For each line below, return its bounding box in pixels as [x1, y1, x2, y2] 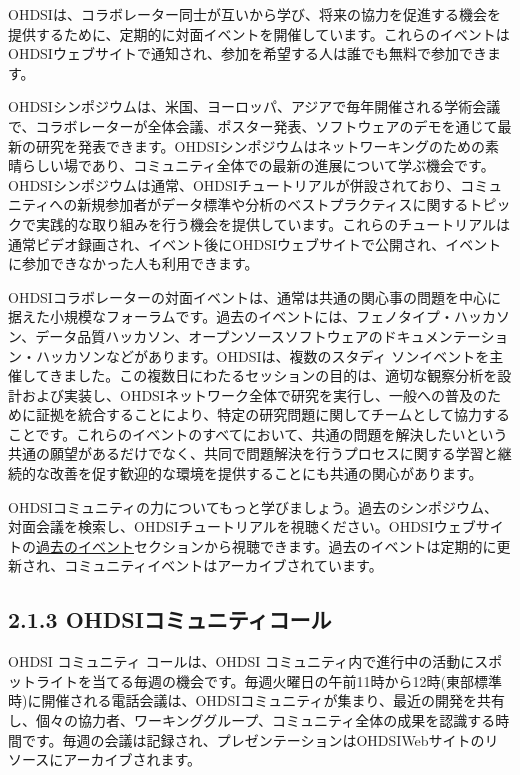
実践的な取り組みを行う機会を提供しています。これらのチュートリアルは [35, 213, 511, 234]
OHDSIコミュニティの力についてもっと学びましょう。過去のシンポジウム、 [8, 496, 499, 517]
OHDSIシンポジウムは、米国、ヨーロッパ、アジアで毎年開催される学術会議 [8, 96, 501, 117]
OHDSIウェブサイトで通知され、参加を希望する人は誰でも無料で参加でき [8, 43, 488, 64]
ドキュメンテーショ [382, 325, 509, 346]
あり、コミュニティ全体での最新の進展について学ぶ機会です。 [91, 155, 495, 176]
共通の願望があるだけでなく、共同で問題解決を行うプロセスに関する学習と [8, 443, 498, 464]
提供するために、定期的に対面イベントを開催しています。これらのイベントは [8, 23, 510, 44]
